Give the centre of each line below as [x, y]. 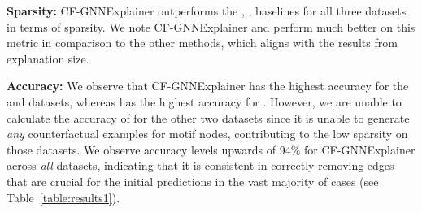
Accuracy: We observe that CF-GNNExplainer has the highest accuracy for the [208, 86]
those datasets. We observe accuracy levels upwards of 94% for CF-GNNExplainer [211, 149]
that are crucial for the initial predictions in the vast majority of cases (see [193, 181]
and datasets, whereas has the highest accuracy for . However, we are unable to [204, 101]
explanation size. [48, 58]
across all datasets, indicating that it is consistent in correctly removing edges [200, 165]
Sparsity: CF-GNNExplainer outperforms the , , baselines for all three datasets [207, 11]
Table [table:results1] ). [63, 197]
